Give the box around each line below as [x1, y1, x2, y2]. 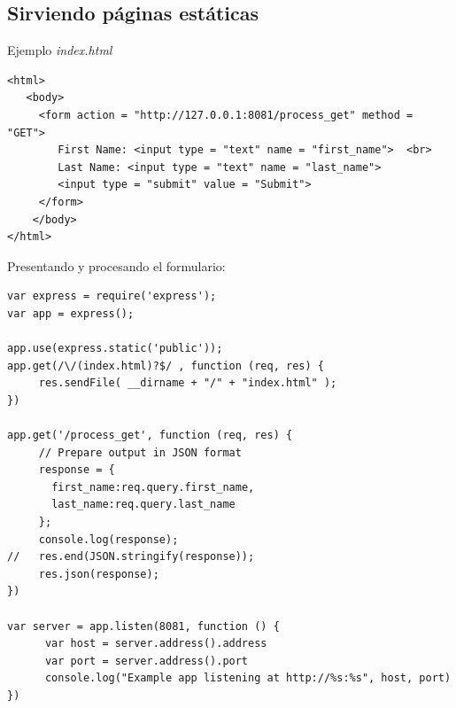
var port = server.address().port [44, 654, 249, 667]
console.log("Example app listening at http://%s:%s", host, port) [44, 672, 452, 685]
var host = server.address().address [44, 637, 267, 650]
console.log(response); [38, 533, 179, 546]
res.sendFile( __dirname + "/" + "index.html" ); [38, 377, 337, 390]
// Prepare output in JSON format [38, 446, 242, 459]
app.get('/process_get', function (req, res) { [7, 429, 293, 442]
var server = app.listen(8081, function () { [7, 619, 280, 633]
